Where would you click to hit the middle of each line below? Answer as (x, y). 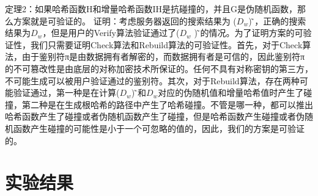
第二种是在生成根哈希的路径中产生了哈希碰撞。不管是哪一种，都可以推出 (167, 104)
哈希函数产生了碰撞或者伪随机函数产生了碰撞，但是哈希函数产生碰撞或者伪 (155, 116)
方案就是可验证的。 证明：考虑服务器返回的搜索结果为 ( (125, 20)
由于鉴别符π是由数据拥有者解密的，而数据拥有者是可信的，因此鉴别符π (163, 56)
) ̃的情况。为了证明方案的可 (249, 33)
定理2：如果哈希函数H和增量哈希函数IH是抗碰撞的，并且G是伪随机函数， (151, 9)
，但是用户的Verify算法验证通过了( (111, 33)
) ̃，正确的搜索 (277, 20)
